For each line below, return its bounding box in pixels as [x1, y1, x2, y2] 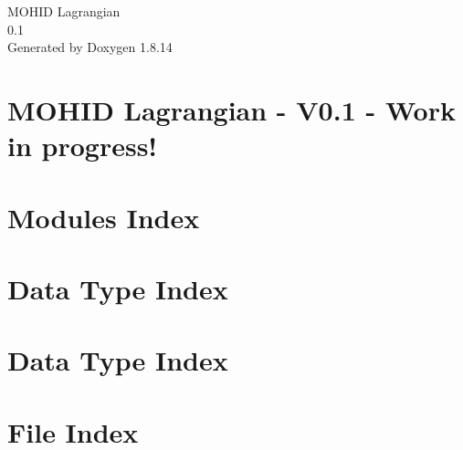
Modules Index [7, 198, 200, 235]
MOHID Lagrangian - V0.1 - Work [7, 90, 456, 128]
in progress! [7, 127, 158, 164]
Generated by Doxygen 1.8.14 [7, 37, 173, 57]
